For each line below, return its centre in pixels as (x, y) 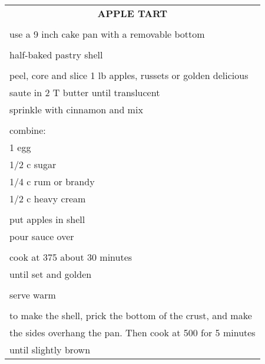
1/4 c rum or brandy (52, 181)
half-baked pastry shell (56, 55)
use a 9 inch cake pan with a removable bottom (107, 34)
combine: (28, 130)
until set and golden (51, 274)
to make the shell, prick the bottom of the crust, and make (131, 315)
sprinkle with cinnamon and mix (76, 109)
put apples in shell (47, 219)
